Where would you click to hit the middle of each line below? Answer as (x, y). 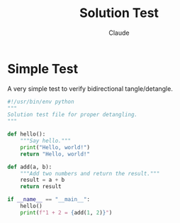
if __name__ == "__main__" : (49, 200)
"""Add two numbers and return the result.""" (90, 173)
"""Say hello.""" (46, 141)
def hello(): (27, 134)
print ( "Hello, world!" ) (55, 147)
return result (41, 187)
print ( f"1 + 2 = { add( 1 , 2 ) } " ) (66, 212)
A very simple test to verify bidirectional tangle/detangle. (90, 88)
